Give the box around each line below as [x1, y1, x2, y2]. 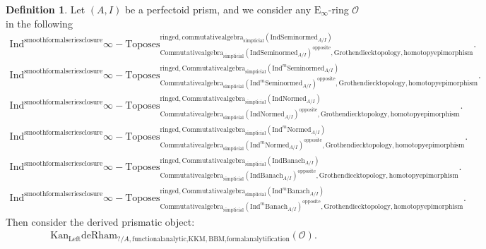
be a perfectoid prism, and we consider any [124, 2, 312, 16]
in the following [6, 16, 73, 30]
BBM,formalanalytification [208, 235, 290, 243]
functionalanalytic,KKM [132, 235, 206, 243]
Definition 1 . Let [6, 2, 85, 16]
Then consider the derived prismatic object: [6, 214, 195, 229]
